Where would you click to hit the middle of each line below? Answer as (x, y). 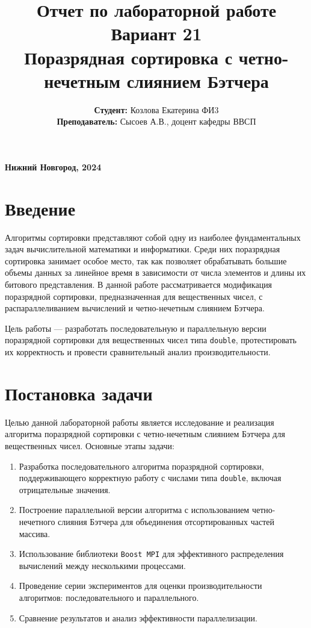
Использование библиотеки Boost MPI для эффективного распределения (151, 554)
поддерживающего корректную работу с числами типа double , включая (150, 478)
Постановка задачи (79, 393)
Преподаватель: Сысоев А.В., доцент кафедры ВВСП (156, 121)
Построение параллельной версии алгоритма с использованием (134, 510)
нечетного (37, 521)
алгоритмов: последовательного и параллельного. (109, 597)
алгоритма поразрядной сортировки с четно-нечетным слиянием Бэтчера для (145, 434)
